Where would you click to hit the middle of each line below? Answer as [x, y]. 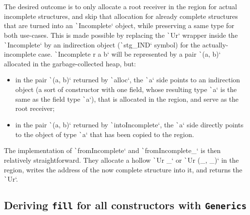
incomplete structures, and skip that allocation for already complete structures [121, 16]
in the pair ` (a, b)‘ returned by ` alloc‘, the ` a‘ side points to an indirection [128, 80]
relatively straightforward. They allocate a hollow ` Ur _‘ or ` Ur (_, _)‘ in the [121, 160]
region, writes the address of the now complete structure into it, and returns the [123, 169]
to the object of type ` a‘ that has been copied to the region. [105, 134]
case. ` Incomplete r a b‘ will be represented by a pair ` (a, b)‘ [129, 54]
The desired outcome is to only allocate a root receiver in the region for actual [121, 6]
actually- [215, 44]
